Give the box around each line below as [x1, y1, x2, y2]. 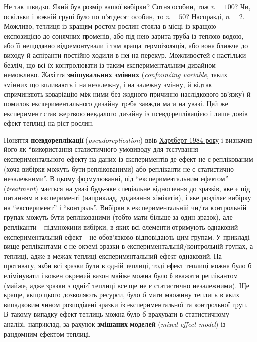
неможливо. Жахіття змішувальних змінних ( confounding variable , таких [4, 69, 228, 80]
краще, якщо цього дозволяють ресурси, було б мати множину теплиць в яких [4, 290, 240, 300]
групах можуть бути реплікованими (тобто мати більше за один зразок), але [4, 212, 233, 222]
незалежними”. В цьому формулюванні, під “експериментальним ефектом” [4, 173, 229, 184]
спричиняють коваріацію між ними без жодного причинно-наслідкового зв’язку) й [4, 89, 251, 99]
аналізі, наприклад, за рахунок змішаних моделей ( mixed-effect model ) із [4, 319, 226, 329]
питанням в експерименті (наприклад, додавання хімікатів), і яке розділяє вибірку [4, 193, 251, 203]
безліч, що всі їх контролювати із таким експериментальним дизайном [4, 59, 216, 70]
